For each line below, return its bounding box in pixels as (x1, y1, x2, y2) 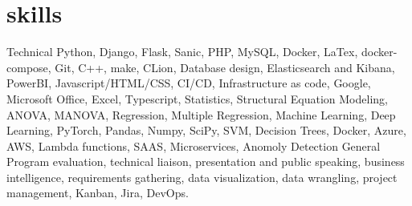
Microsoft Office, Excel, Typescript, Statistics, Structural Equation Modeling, (6, 90, 388, 107)
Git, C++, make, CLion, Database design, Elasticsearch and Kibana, (55, 59, 395, 75)
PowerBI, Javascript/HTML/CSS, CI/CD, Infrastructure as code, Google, (6, 75, 371, 91)
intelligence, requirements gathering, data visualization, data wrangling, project (6, 168, 398, 185)
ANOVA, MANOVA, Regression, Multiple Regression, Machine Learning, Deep (6, 106, 396, 123)
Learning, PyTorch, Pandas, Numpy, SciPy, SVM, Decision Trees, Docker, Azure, (6, 122, 406, 139)
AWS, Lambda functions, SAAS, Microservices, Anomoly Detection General (6, 137, 381, 154)
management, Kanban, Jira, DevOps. (6, 184, 189, 201)
